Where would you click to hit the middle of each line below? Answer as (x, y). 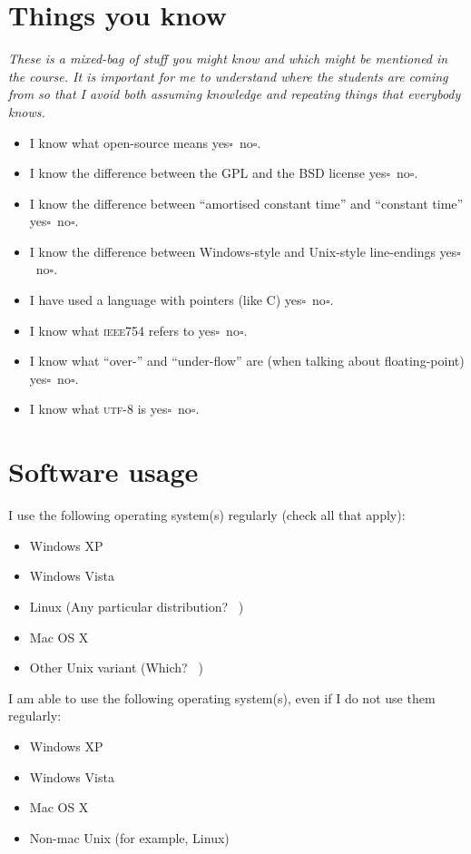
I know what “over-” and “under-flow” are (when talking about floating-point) (247, 361)
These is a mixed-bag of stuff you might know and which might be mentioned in (228, 59)
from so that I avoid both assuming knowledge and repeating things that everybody (235, 94)
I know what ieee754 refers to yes (123, 330)
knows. (27, 111)
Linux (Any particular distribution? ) (137, 606)
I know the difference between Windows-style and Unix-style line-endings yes (243, 251)
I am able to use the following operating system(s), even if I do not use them (222, 697)
